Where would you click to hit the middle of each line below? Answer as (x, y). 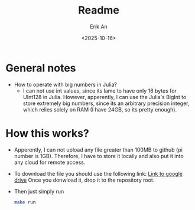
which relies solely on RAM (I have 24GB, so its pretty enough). (100, 109)
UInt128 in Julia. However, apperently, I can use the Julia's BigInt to (105, 97)
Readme (99, 10)
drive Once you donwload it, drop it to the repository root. (84, 180)
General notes (41, 68)
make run (25, 202)
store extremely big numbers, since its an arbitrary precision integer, (106, 103)
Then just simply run (39, 191)
